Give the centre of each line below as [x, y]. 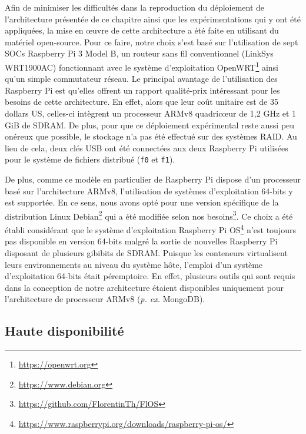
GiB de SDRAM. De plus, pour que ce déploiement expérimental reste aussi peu [150, 125]
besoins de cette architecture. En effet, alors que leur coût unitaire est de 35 [142, 102]
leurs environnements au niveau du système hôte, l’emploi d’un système [134, 264]
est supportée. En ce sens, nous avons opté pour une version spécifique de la [142, 202]
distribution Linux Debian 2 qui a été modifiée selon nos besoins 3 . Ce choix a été [149, 215]
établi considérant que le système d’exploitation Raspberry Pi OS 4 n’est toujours [150, 229]
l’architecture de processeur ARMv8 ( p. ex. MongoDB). [105, 299]
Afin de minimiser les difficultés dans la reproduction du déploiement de [135, 7]
